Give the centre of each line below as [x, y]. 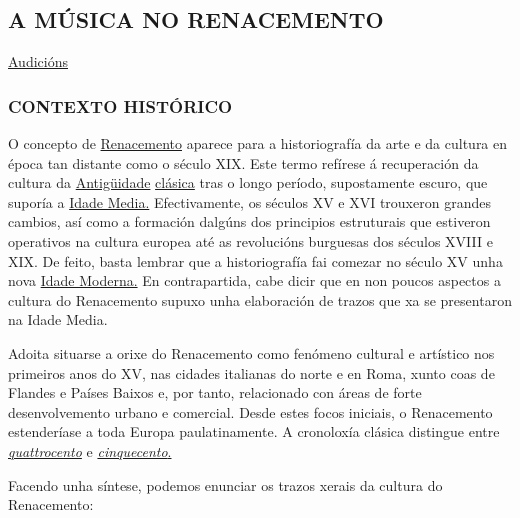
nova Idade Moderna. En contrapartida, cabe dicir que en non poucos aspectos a [254, 280]
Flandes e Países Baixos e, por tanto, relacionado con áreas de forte [215, 392]
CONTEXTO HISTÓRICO [120, 105]
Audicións [38, 61]
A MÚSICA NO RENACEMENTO [196, 19]
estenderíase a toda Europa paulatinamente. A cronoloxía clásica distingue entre [254, 431]
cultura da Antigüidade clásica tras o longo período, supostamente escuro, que [248, 182]
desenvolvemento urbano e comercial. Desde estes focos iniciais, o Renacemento [250, 411]
